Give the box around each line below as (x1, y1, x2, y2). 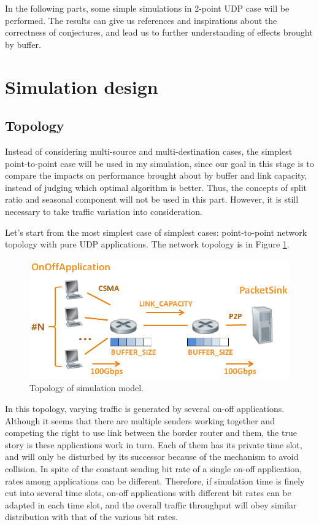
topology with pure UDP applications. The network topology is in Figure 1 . (5, 238, 290, 251)
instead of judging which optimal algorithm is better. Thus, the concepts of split (5, 181, 307, 193)
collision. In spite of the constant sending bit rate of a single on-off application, (5, 462, 302, 475)
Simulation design (5, 74, 158, 99)
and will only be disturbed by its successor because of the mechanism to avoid (5, 450, 299, 463)
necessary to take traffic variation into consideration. (5, 204, 202, 217)
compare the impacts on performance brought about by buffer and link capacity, (5, 169, 307, 182)
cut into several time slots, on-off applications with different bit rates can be (5, 486, 291, 499)
